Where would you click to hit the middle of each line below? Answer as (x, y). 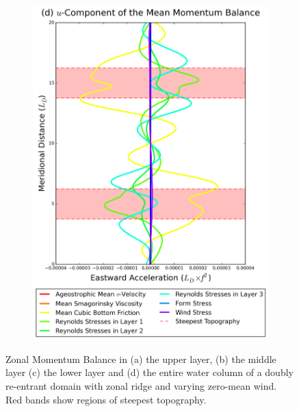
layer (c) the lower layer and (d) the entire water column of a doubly (149, 372)
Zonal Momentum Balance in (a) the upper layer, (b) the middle (141, 359)
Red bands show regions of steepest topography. (106, 399)
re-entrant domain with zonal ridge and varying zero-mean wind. (141, 385)
